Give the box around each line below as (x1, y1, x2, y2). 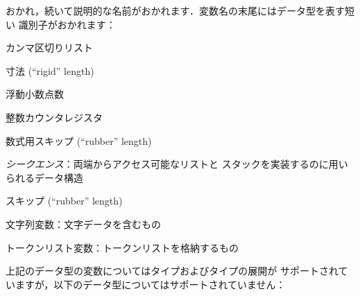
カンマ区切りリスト (6, 40, 93, 55)
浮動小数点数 (6, 87, 64, 101)
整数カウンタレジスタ (6, 110, 103, 124)
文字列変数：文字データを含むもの (6, 216, 161, 231)
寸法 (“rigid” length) (6, 63, 94, 78)
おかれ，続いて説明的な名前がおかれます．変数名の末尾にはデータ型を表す (6, 3, 345, 17)
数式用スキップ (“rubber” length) (6, 133, 152, 148)
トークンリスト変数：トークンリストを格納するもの (6, 240, 239, 254)
